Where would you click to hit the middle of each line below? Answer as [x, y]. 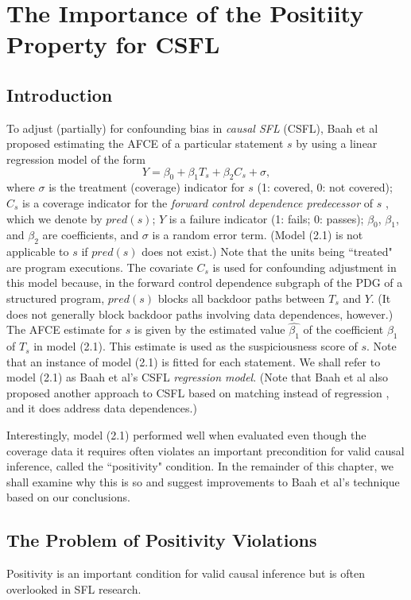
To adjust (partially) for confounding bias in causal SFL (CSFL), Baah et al [192, 128]
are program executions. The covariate [100, 267]
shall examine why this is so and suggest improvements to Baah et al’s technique [203, 481]
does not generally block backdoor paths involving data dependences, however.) [200, 314]
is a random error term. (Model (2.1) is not [258, 235]
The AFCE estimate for [64, 329]
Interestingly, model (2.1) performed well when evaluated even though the [186, 435]
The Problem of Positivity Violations [162, 540]
